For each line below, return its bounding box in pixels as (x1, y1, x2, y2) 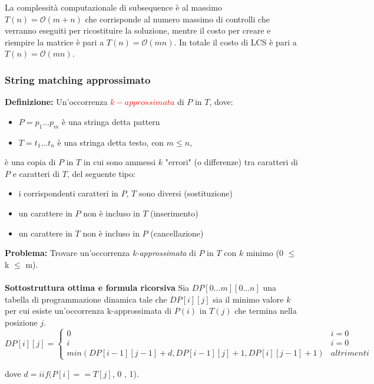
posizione (5, 316, 38, 328)
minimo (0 (246, 247, 283, 259)
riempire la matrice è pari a (5, 35, 104, 48)
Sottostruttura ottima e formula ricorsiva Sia (5, 281, 190, 293)
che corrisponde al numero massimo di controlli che (85, 12, 270, 25)
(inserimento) (150, 206, 198, 219)
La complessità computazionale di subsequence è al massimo (5, 1, 222, 13)
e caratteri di (12, 167, 60, 179)
